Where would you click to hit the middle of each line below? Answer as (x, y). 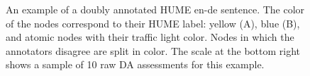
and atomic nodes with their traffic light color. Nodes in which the (150, 37)
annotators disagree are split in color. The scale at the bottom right (153, 50)
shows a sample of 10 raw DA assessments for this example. (135, 64)
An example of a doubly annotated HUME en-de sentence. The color (155, 9)
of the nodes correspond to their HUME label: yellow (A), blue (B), (153, 23)
